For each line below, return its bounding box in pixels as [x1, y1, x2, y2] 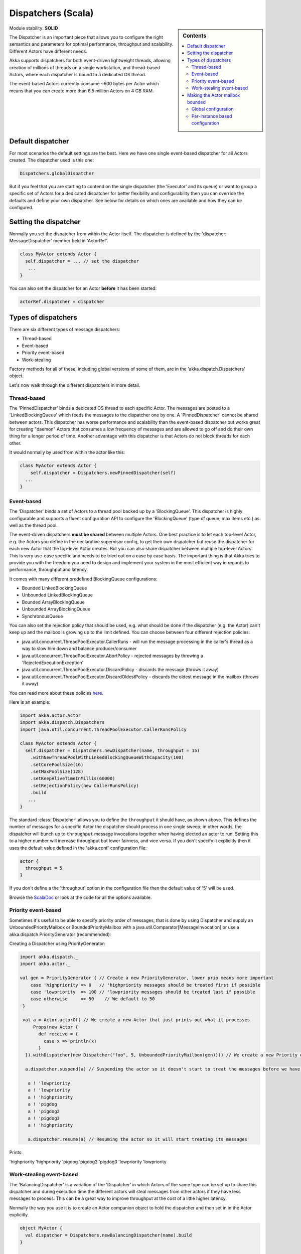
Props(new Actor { [33, 1024, 79, 1030]
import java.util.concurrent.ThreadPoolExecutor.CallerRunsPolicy [20, 726, 187, 732]
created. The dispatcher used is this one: [9, 157, 94, 163]
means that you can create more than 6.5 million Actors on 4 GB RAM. [9, 88, 154, 94]
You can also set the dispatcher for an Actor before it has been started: [9, 285, 157, 291]
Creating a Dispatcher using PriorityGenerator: [9, 941, 105, 947]
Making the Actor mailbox [187, 92, 240, 98]
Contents [183, 32, 207, 39]
